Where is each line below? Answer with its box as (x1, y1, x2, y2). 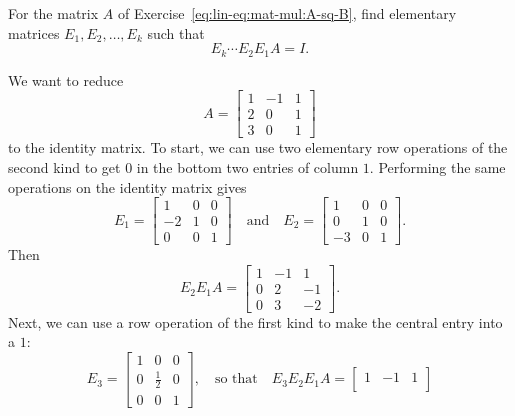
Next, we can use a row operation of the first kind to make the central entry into (8, 311, 503, 332)
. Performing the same (369, 156, 506, 177)
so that (214, 372, 258, 387)
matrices (8, 22, 60, 43)
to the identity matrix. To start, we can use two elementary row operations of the (8, 137, 508, 158)
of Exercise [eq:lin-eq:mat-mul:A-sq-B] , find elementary (117, 3, 457, 23)
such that (147, 22, 205, 43)
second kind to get (8, 156, 121, 177)
